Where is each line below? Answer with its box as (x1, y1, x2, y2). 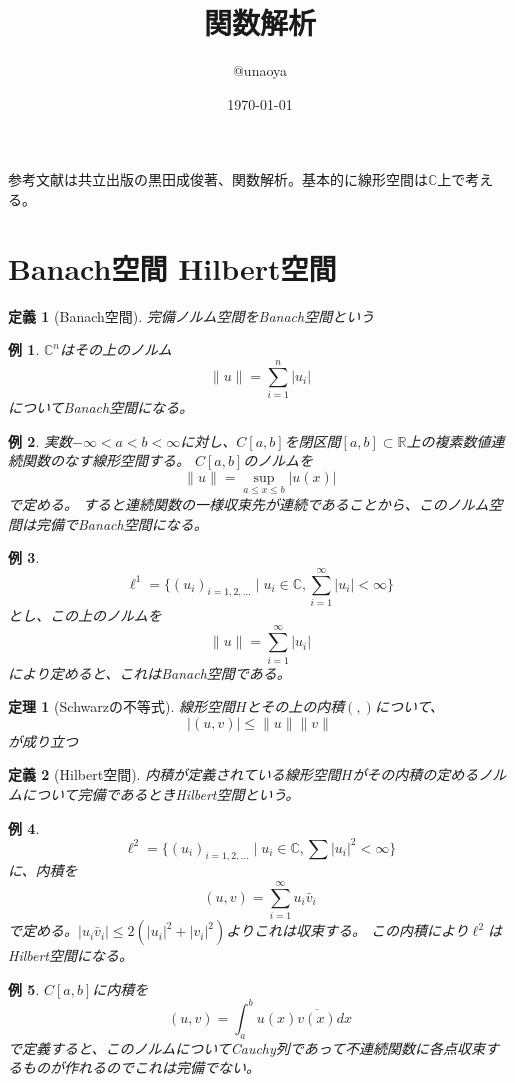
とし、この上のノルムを (8, 604, 162, 625)
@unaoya (232, 60, 288, 81)
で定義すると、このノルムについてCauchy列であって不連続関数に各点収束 (8, 1037, 485, 1058)
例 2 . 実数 (8, 430, 72, 451)
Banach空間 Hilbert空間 (8, 247, 337, 288)
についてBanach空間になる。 (8, 396, 194, 417)
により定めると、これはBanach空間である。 (8, 662, 291, 683)
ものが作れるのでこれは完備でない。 (21, 1057, 260, 1078)
